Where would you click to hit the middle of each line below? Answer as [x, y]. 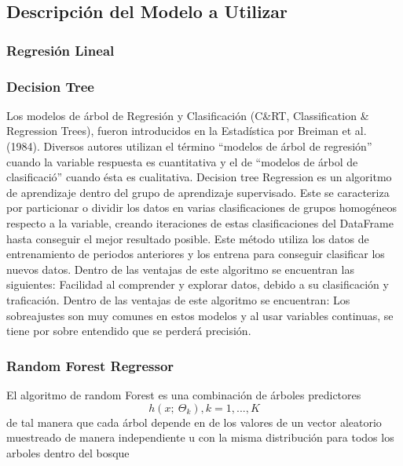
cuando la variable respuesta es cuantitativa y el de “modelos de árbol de [182, 161]
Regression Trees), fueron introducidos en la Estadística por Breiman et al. [187, 131]
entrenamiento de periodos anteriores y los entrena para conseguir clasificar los [196, 254]
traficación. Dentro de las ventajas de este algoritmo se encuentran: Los [178, 299]
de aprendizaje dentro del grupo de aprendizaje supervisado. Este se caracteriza [198, 192]
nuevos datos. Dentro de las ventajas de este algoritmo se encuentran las [180, 269]
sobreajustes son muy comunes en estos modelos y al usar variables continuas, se [200, 315]
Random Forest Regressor [90, 365]
